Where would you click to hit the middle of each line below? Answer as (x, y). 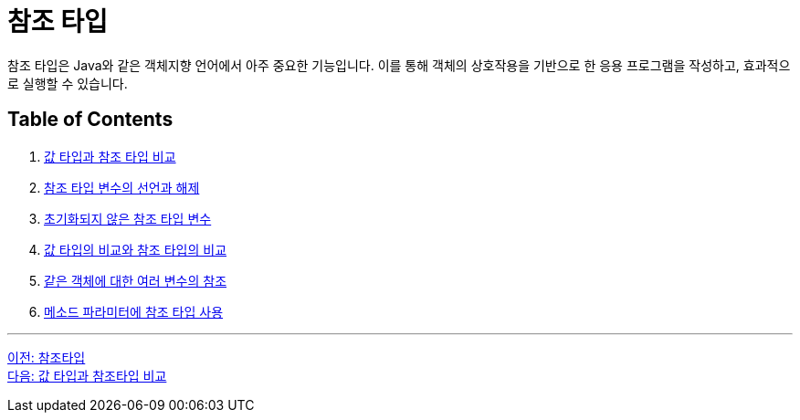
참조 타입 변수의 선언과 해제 (122, 187)
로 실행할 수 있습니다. (68, 83)
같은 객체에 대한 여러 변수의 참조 (136, 280)
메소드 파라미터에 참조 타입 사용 (134, 311)
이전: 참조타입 (47, 357)
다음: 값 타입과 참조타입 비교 (87, 375)
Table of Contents (90, 120)
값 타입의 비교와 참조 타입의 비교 (136, 249)
